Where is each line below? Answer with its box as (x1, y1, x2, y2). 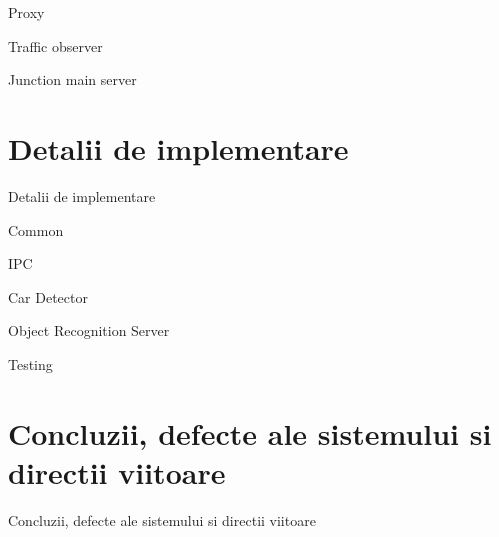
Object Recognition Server (8, 320, 170, 341)
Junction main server (8, 69, 137, 90)
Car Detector (8, 286, 88, 307)
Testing (8, 353, 53, 374)
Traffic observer (8, 35, 103, 56)
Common (8, 219, 64, 240)
